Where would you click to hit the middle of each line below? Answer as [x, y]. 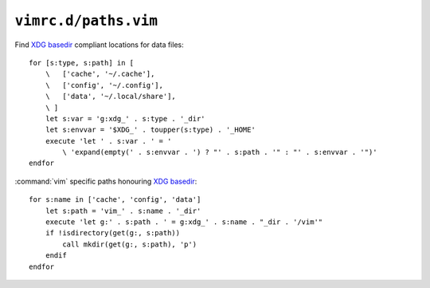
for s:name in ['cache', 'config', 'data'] [115, 200]
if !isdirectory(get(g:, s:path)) [113, 233]
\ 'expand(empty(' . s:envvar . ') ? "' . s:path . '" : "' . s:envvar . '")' [220, 152]
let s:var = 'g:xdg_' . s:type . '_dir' [125, 118]
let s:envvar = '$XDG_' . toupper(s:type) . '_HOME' [150, 130]
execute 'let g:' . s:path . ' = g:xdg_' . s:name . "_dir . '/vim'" [184, 222]
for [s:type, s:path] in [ [82, 63]
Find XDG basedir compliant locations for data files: [99, 45]
